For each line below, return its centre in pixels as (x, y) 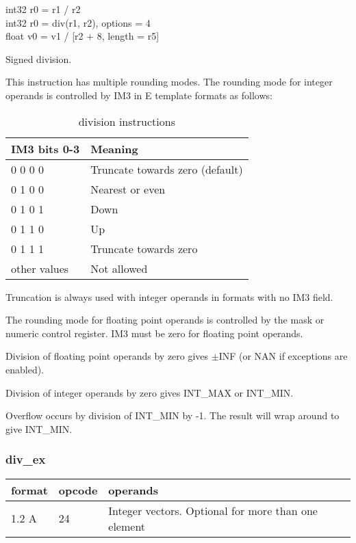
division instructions (127, 121)
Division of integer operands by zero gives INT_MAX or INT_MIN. (150, 392)
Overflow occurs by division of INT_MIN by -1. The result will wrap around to (173, 415)
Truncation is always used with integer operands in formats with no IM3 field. (169, 296)
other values (40, 268)
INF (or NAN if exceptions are (283, 356)
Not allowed (119, 268)
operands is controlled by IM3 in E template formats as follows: (139, 95)
